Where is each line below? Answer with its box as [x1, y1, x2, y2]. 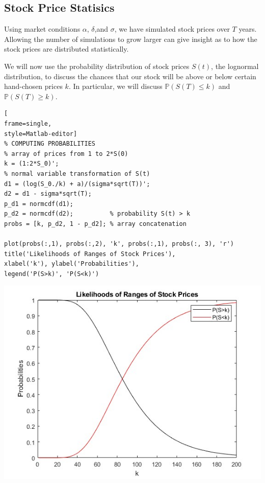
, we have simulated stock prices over [114, 24, 230, 34]
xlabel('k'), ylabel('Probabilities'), [4, 260, 139, 268]
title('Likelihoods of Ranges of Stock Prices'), [4, 250, 176, 258]
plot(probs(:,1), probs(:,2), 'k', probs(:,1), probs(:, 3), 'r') [4, 240, 234, 248]
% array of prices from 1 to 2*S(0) [4, 150, 128, 157]
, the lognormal [211, 60, 259, 71]
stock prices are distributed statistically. [4, 43, 129, 54]
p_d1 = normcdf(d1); [4, 200, 74, 208]
